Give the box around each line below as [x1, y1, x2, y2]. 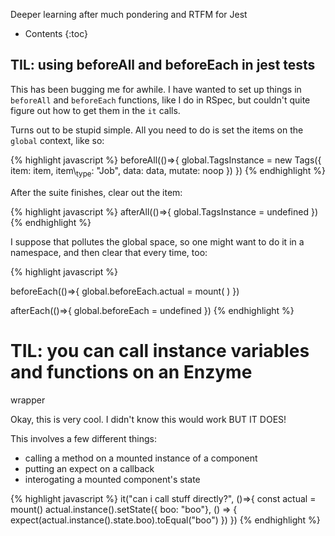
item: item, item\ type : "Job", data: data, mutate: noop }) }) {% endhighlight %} [10, 164, 326, 179]
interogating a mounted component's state [24, 473, 201, 485]
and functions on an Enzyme [10, 360, 253, 383]
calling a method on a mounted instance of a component [24, 452, 258, 464]
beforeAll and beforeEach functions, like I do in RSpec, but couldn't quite [10, 94, 311, 106]
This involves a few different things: [10, 432, 157, 444]
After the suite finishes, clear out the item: [10, 186, 183, 198]
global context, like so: [10, 134, 105, 146]
